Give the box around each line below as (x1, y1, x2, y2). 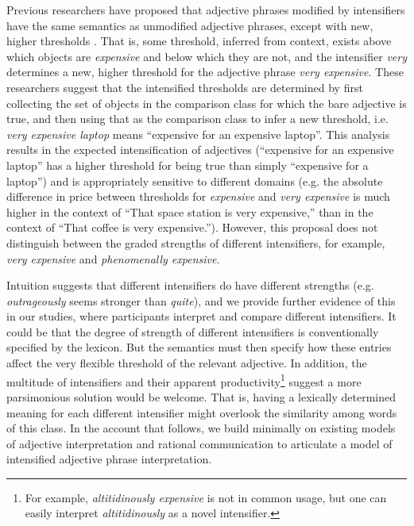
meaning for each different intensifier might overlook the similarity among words (6, 404, 397, 420)
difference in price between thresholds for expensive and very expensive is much (6, 188, 390, 205)
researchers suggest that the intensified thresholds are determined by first (6, 79, 363, 95)
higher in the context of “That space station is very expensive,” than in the (6, 203, 373, 220)
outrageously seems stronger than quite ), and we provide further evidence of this (6, 292, 396, 309)
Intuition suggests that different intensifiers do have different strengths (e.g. (6, 277, 374, 294)
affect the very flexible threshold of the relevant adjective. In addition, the (6, 355, 367, 371)
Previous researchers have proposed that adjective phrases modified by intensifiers (6, 2, 405, 17)
